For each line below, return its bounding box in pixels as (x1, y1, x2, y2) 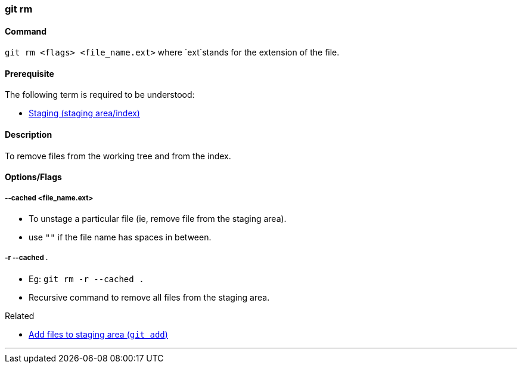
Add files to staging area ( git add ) (29, 329, 168, 339)
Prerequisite (5, 68, 54, 79)
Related (5, 310, 35, 321)
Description (5, 129, 52, 140)
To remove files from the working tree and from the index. (5, 150, 231, 161)
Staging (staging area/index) (29, 108, 140, 119)
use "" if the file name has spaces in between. (29, 232, 212, 243)
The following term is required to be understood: (5, 89, 195, 100)
